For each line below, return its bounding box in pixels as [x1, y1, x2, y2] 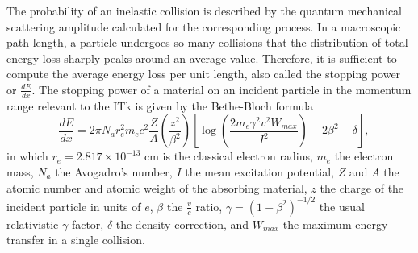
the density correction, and [115, 215, 249, 232]
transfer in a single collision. [6, 231, 145, 248]
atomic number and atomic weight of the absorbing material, [6, 179, 307, 196]
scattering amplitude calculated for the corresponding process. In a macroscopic [6, 18, 401, 35]
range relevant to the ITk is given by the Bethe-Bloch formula [6, 97, 314, 114]
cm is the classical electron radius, [144, 147, 313, 164]
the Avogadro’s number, [55, 163, 173, 180]
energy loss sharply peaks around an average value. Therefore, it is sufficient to [6, 49, 397, 66]
